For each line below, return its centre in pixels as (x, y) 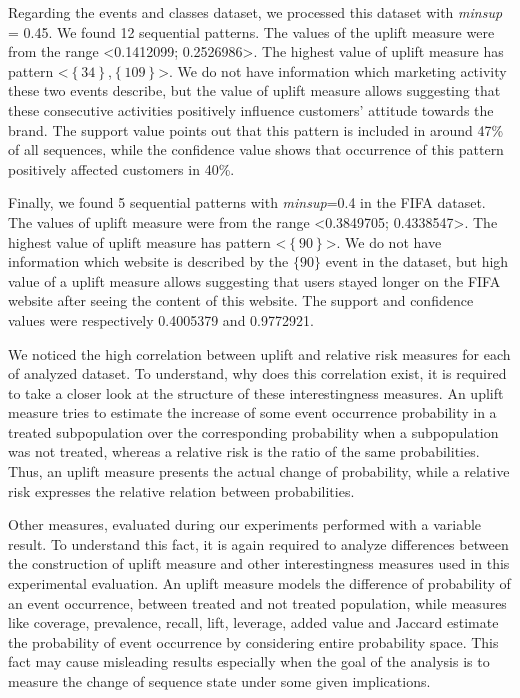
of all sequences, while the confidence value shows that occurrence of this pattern (256, 149)
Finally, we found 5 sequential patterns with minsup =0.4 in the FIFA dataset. (247, 202)
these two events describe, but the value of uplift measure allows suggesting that (254, 90)
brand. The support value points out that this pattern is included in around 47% (256, 129)
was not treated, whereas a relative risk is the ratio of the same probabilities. (244, 451)
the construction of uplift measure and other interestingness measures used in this (259, 563)
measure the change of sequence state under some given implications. (219, 681)
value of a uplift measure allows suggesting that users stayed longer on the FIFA (254, 280)
